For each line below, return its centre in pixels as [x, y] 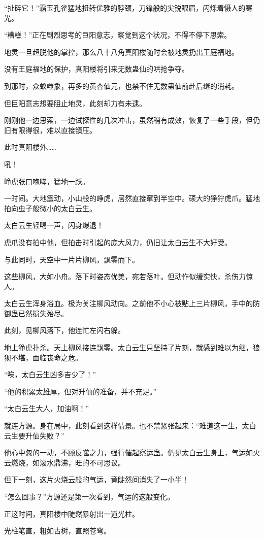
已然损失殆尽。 [43, 313]
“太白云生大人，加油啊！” [47, 408]
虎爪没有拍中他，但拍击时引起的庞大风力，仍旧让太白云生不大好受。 [118, 242]
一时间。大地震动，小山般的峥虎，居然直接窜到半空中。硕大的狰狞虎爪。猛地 [132, 198]
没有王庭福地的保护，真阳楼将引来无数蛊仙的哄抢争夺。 [96, 69]
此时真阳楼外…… [30, 147]
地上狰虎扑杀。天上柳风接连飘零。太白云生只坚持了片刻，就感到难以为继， [128, 347]
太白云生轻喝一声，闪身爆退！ [54, 225]
